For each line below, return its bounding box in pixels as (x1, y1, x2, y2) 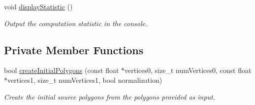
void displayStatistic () (4, 1, 73, 11)
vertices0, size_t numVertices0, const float (125, 65, 252, 75)
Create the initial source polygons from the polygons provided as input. (4, 91, 216, 102)
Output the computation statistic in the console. (4, 18, 148, 28)
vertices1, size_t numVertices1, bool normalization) (7, 74, 162, 85)
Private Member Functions (4, 42, 144, 57)
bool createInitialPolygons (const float (4, 65, 119, 75)
